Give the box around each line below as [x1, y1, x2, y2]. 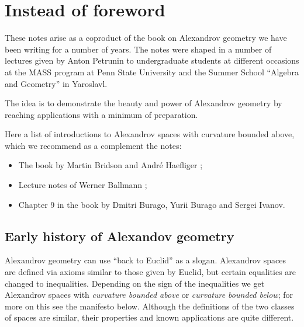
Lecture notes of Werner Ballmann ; [18, 179, 147, 191]
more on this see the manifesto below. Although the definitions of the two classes [5, 300, 295, 312]
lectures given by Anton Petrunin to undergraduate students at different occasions [5, 54, 299, 67]
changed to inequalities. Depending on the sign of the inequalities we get [5, 277, 265, 289]
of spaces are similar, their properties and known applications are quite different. [5, 311, 294, 323]
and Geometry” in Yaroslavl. [5, 77, 108, 89]
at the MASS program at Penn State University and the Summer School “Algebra [5, 65, 299, 78]
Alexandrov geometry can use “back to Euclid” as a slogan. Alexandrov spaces [5, 254, 286, 266]
